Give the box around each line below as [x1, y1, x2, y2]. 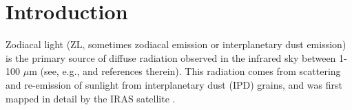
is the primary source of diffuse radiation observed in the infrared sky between [6, 50, 336, 65]
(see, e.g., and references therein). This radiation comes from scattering [40, 64, 341, 78]
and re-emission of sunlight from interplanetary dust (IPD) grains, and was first [6, 77, 342, 91]
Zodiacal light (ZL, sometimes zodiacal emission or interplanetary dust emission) [6, 37, 346, 52]
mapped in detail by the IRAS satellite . [6, 91, 176, 105]
